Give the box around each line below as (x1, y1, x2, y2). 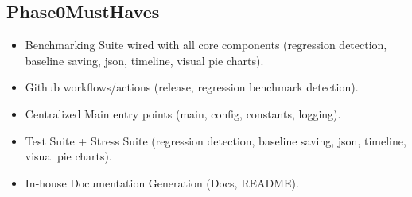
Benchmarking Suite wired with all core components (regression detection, (25, 37, 387, 53)
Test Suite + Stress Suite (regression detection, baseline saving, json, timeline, (25, 132, 406, 149)
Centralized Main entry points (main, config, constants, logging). (25, 105, 341, 122)
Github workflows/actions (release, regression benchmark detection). (25, 79, 359, 95)
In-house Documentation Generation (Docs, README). (25, 174, 299, 191)
